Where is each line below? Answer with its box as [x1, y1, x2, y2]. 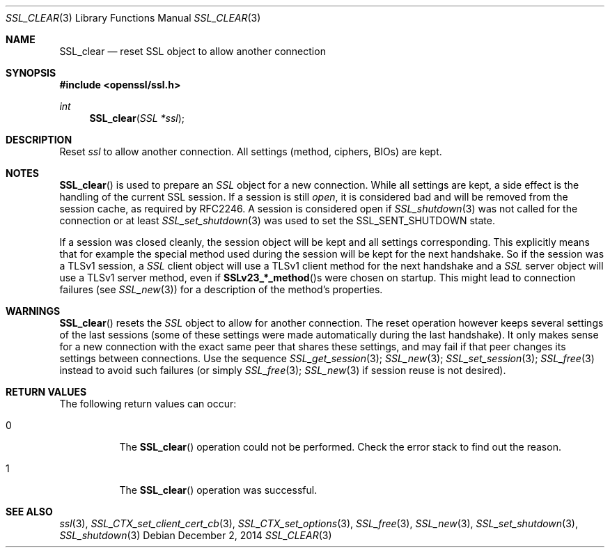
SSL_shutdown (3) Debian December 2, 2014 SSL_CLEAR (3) [59, 529, 332, 541]
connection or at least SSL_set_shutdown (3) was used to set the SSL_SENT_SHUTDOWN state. [59, 215, 495, 226]
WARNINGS [6, 305, 61, 317]
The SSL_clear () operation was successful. [119, 484, 318, 496]
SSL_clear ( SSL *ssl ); [89, 112, 185, 124]
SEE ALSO [6, 506, 53, 517]
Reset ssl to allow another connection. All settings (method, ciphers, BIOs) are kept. [59, 146, 442, 157]
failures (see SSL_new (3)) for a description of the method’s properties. [59, 283, 383, 295]
